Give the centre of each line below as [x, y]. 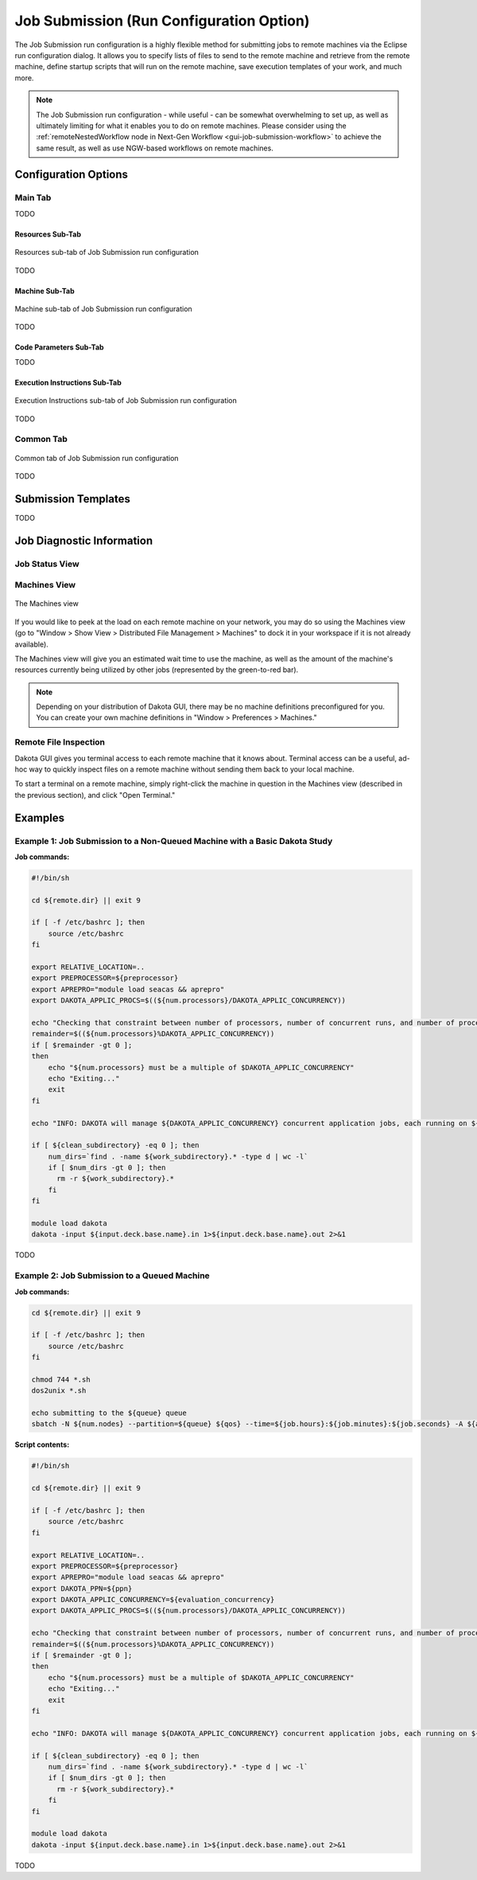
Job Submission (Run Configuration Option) [162, 21]
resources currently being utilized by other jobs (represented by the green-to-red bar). [157, 670]
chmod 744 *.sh [61, 1379]
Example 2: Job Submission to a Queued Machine [112, 1276]
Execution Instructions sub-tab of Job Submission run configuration [126, 401]
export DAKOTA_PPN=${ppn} [82, 1588]
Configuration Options [72, 175]
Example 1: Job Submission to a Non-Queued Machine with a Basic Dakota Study [174, 841]
